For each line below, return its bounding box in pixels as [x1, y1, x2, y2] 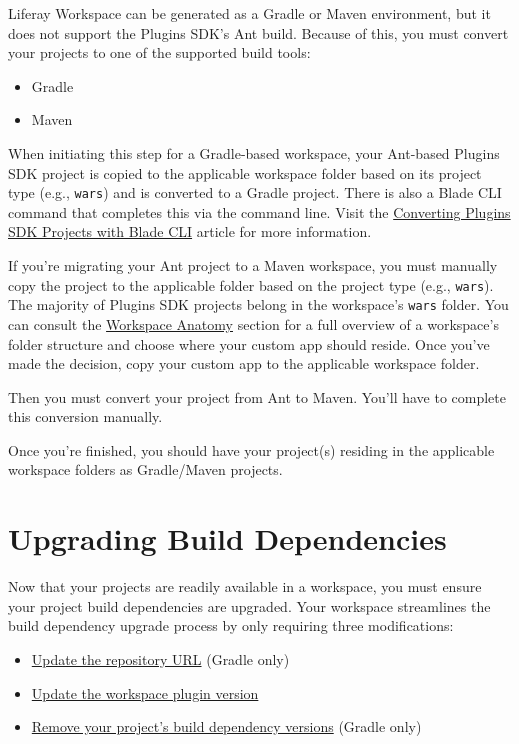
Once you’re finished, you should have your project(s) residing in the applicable [8, 439, 495, 460]
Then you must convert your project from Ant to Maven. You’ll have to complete [8, 386, 506, 407]
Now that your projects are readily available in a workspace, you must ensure [8, 576, 482, 597]
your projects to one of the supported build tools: [8, 42, 311, 63]
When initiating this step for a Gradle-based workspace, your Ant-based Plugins [8, 142, 500, 163]
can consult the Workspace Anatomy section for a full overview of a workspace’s [8, 313, 499, 334]
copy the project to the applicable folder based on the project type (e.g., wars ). [8, 274, 494, 295]
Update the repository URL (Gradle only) [31, 648, 290, 669]
